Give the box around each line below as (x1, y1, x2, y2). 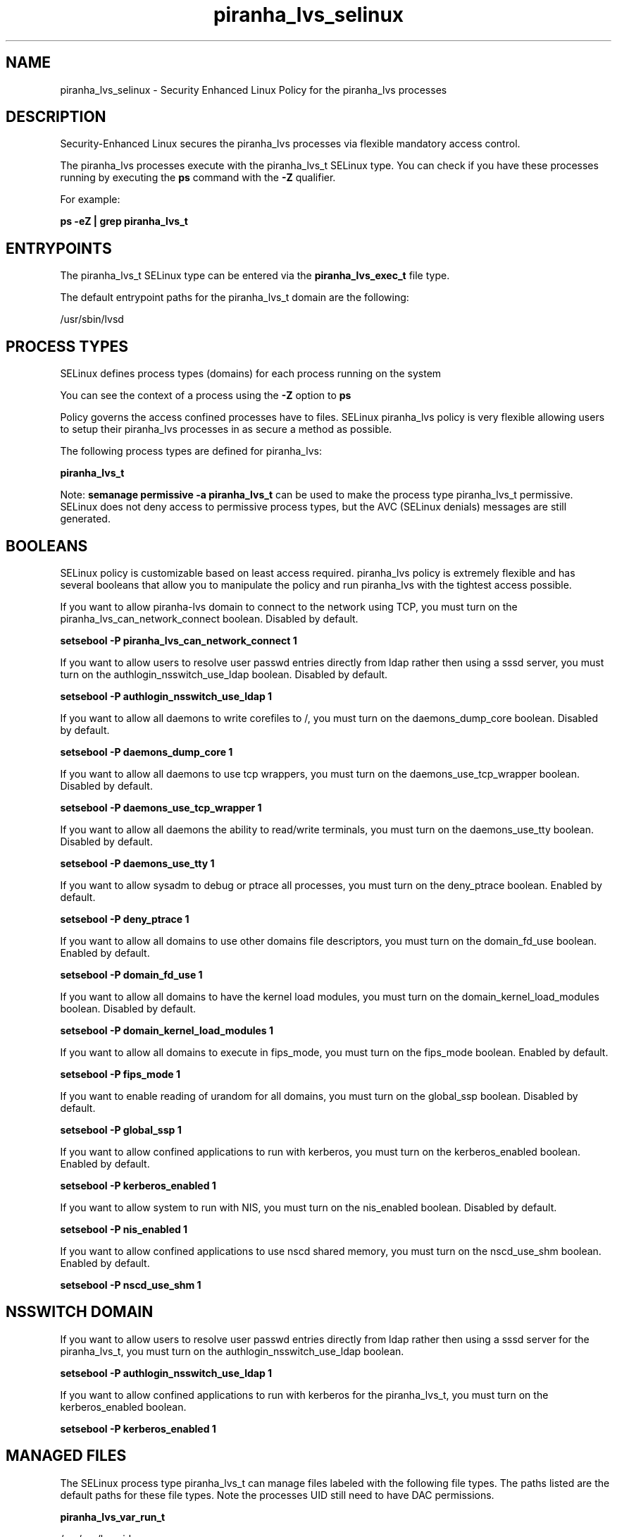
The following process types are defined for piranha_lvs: (60, 445, 322, 458)
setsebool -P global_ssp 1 (60, 1123, 182, 1136)
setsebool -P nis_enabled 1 (60, 1223, 188, 1235)
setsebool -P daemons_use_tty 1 (60, 857, 215, 869)
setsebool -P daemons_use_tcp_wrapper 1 (60, 801, 262, 814)
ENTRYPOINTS (6, 239, 112, 257)
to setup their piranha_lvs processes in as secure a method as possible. (60, 423, 392, 436)
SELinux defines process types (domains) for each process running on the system (60, 367, 442, 380)
